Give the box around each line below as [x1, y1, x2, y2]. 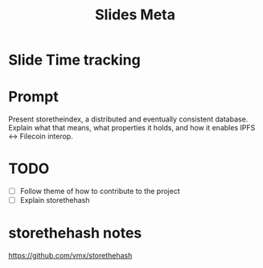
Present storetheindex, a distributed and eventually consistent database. [8, 114, 249, 124]
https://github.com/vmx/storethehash [8, 251, 133, 261]
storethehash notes [8, 224, 142, 242]
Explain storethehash [19, 196, 90, 205]
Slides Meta [95, 6, 175, 24]
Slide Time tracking [8, 51, 141, 69]
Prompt [8, 88, 59, 106]
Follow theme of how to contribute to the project [19, 187, 180, 196]
